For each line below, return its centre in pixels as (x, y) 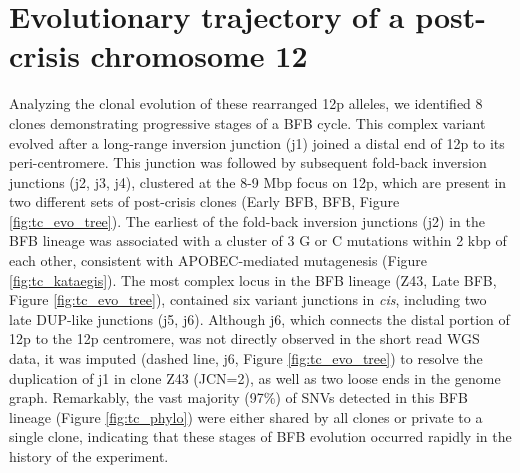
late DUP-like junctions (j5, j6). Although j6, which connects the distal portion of (259, 318)
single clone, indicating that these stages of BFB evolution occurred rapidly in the (260, 436)
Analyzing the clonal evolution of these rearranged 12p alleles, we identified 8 (246, 103)
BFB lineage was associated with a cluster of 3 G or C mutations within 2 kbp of (258, 240)
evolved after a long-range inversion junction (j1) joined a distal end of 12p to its (257, 142)
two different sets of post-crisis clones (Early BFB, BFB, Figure (204, 201)
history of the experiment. (89, 456)
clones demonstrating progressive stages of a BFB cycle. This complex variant (247, 122)
